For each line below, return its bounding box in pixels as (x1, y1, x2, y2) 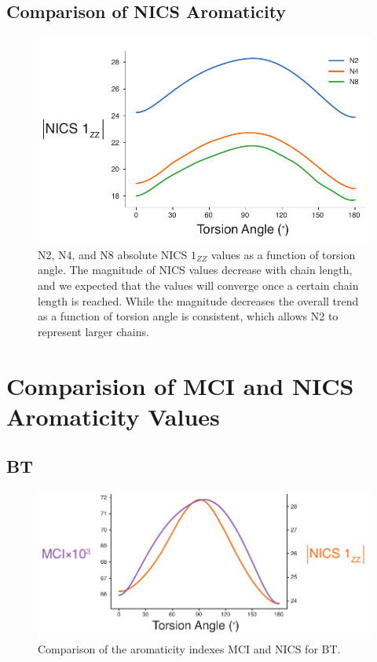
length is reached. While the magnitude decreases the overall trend (38, 292, 359, 309)
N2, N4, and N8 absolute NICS (38, 246, 188, 262)
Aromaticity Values (6, 400, 220, 432)
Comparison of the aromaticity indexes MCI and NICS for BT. (38, 640, 341, 657)
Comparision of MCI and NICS (6, 369, 354, 401)
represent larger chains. (38, 323, 149, 339)
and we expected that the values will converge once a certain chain (38, 277, 359, 293)
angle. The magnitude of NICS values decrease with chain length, (38, 262, 353, 278)
